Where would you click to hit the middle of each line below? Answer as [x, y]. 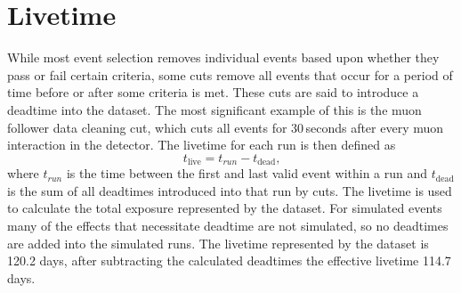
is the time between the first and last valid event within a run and [247, 173]
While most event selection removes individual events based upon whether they [223, 57]
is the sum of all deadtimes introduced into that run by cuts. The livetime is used [230, 190]
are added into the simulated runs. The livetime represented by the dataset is [218, 243]
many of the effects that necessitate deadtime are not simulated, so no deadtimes [228, 225]
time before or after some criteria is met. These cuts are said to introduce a [213, 92]
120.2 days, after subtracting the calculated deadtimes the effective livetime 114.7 [229, 260]
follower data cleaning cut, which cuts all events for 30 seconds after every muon [226, 127]
